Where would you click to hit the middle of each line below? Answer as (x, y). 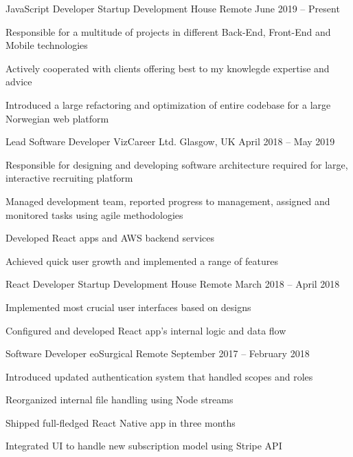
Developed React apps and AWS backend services (110, 238)
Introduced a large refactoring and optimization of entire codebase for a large (168, 104)
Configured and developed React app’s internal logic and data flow (146, 330)
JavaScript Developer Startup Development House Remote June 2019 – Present (173, 8)
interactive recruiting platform (69, 178)
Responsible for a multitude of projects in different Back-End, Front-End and (168, 31)
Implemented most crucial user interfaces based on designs (128, 307)
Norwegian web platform (57, 118)
